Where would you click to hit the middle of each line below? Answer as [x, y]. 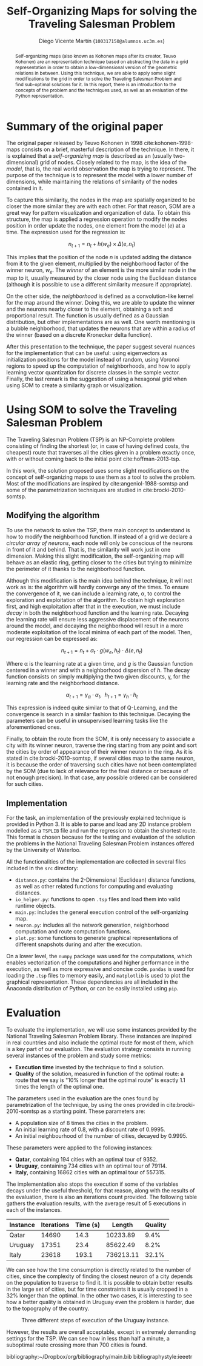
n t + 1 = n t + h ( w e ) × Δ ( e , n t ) [102, 245]
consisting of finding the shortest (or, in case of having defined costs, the [98, 446]
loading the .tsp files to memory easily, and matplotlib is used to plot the [98, 976]
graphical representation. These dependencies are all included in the [92, 982]
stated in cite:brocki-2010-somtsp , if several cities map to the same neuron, [101, 758]
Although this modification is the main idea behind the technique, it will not [99, 580]
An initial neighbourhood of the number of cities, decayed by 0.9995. [101, 1136]
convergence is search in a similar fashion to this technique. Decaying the [98, 714]
